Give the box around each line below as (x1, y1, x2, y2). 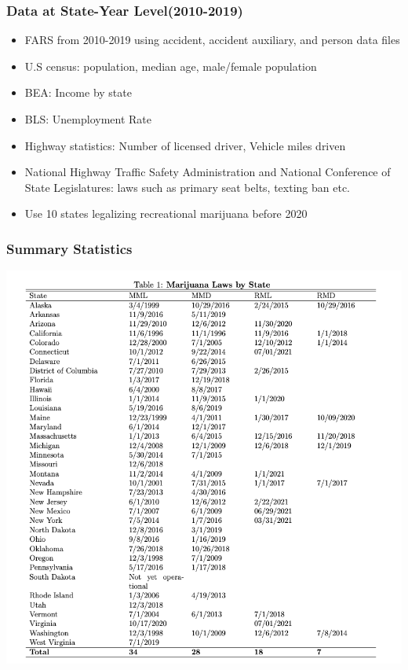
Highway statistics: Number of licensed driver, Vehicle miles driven (24, 137, 346, 153)
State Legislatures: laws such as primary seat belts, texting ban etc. (24, 179, 350, 195)
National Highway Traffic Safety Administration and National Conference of (24, 164, 391, 180)
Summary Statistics (6, 238, 133, 258)
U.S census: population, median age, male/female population (24, 57, 317, 74)
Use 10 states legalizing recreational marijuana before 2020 (24, 205, 308, 222)
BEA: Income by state (24, 84, 132, 101)
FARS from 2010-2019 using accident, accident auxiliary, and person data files (24, 31, 400, 48)
